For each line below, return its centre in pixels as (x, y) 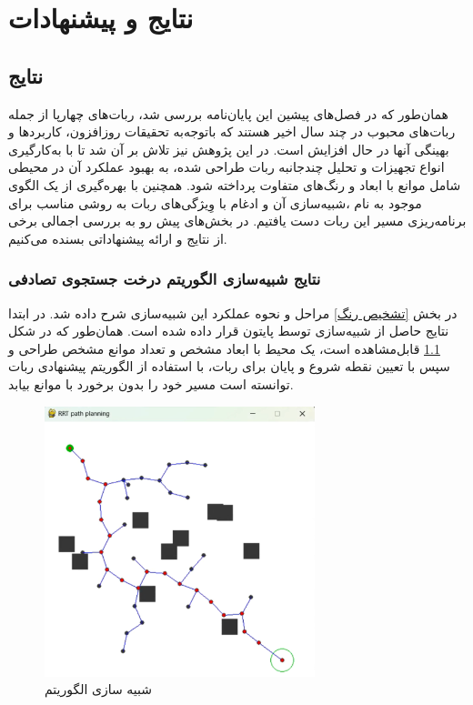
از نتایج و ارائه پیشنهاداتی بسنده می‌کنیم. (118, 238)
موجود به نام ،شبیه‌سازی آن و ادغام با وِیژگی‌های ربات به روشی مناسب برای (215, 202)
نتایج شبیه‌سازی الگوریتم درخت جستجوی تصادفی (165, 279)
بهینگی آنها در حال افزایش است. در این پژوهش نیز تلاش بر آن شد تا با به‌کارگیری (229, 149)
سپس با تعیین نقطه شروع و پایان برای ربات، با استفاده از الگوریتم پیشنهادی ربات (229, 366)
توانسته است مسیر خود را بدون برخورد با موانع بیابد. (151, 383)
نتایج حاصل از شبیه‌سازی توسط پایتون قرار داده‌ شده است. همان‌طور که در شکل (229, 331)
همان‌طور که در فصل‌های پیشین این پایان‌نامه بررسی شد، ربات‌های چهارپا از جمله (228, 113)
